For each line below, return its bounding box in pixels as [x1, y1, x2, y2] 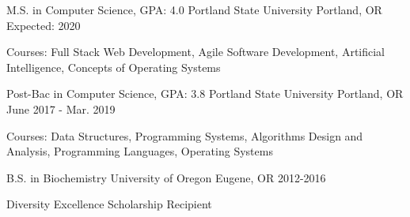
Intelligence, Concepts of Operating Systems [6, 58, 221, 75]
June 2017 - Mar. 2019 [6, 100, 116, 117]
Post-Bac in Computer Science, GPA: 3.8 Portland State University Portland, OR [6, 85, 404, 102]
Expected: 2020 [6, 17, 81, 33]
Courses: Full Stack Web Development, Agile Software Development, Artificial [6, 43, 385, 60]
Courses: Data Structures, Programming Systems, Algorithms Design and [6, 127, 363, 144]
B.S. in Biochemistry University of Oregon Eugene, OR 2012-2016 [6, 169, 326, 185]
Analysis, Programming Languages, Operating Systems [6, 143, 273, 159]
